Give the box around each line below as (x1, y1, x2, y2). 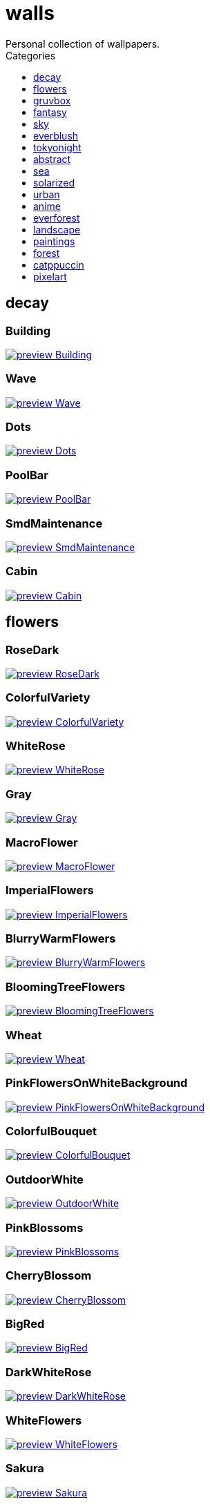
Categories (6, 49, 56, 61)
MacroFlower (6, 835, 78, 849)
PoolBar (6, 467, 48, 482)
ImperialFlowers (6, 883, 94, 898)
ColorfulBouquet (6, 1124, 97, 1139)
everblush (33, 129, 79, 142)
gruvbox (33, 94, 71, 106)
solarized (33, 176, 75, 189)
